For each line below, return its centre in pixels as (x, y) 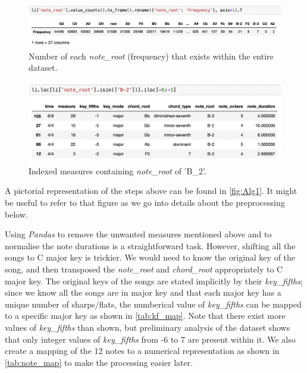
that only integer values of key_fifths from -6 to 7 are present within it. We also (150, 339)
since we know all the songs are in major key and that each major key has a (143, 292)
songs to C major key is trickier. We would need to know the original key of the (150, 257)
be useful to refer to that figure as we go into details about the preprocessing (145, 202)
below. (16, 214)
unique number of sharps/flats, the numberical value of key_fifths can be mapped (153, 304)
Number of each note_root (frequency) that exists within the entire (151, 56)
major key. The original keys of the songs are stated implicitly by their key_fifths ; (154, 280)
